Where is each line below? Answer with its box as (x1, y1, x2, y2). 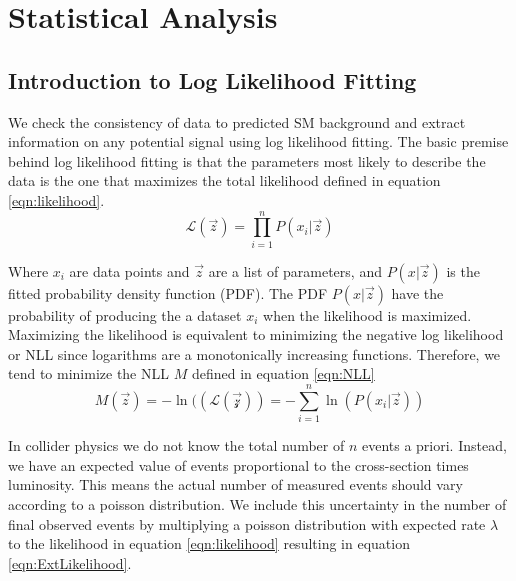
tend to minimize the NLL (8, 363, 169, 384)
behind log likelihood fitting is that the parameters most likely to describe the (8, 150, 486, 171)
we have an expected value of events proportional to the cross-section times (8, 454, 469, 475)
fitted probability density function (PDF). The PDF (8, 282, 328, 303)
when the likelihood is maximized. (263, 304, 472, 325)
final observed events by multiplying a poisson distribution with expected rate (8, 513, 486, 534)
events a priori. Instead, (361, 435, 507, 456)
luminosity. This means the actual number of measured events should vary (8, 474, 463, 495)
